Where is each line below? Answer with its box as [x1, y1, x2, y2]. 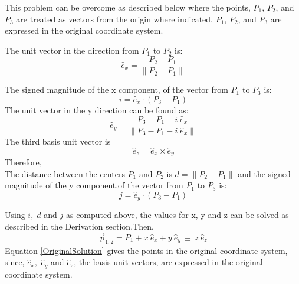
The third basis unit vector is [5, 135, 111, 147]
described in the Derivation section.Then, [5, 220, 154, 232]
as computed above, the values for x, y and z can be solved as [65, 208, 289, 221]
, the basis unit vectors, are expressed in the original [74, 256, 263, 268]
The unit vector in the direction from [5, 44, 139, 56]
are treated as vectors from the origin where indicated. [16, 12, 213, 25]
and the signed [238, 167, 291, 179]
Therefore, [5, 156, 42, 168]
